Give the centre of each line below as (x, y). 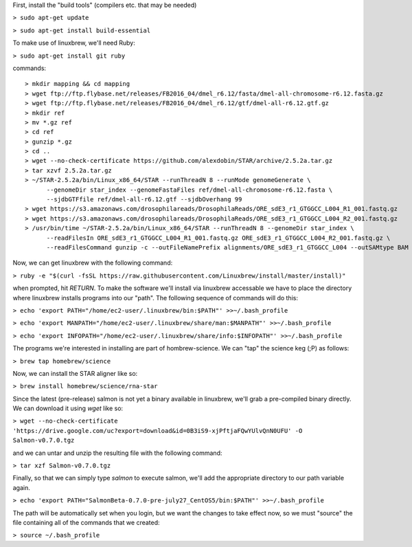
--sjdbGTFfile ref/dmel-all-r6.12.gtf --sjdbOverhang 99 (144, 200)
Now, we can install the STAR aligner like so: (75, 373)
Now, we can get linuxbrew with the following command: (93, 263)
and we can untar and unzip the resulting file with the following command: (117, 453)
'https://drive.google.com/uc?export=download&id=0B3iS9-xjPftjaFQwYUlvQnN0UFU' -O (158, 431)
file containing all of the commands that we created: (87, 522)
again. (22, 487)
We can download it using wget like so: (68, 408)
